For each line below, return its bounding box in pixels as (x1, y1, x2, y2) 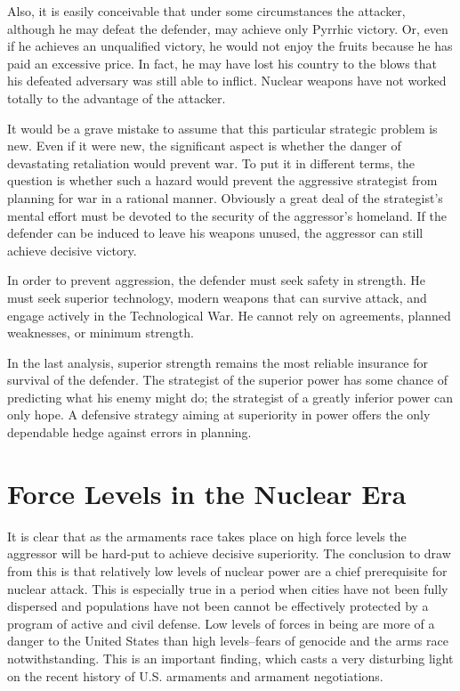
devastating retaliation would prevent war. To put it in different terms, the (7, 153, 416, 172)
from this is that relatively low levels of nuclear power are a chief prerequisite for (7, 561, 448, 580)
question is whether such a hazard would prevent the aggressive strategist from (7, 171, 438, 190)
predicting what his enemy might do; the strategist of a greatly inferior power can (7, 387, 453, 406)
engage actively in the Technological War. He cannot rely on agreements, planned (7, 305, 451, 324)
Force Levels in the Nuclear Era (7, 475, 407, 511)
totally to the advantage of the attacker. (7, 88, 226, 107)
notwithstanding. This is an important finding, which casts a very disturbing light (7, 648, 454, 667)
